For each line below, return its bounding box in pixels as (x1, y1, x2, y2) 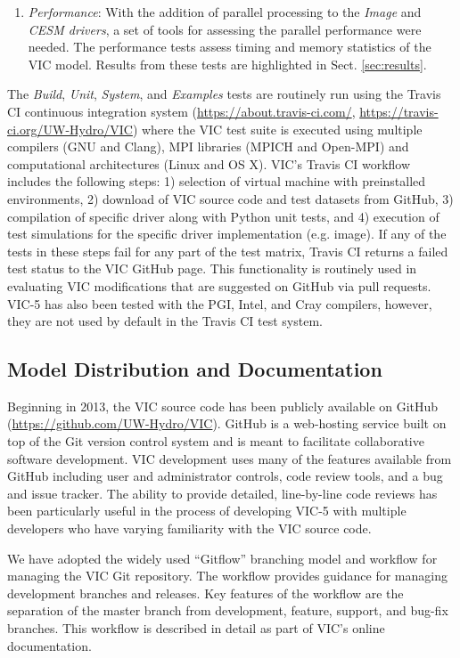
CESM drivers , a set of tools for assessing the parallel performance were (28, 20, 422, 38)
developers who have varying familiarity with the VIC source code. (7, 519, 372, 538)
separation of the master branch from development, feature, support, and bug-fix (7, 601, 448, 620)
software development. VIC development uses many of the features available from (7, 449, 452, 467)
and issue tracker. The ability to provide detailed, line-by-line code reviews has (7, 483, 438, 502)
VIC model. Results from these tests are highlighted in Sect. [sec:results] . (28, 54, 427, 73)
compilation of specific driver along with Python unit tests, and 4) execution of (7, 207, 439, 225)
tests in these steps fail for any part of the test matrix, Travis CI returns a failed (7, 241, 448, 260)
